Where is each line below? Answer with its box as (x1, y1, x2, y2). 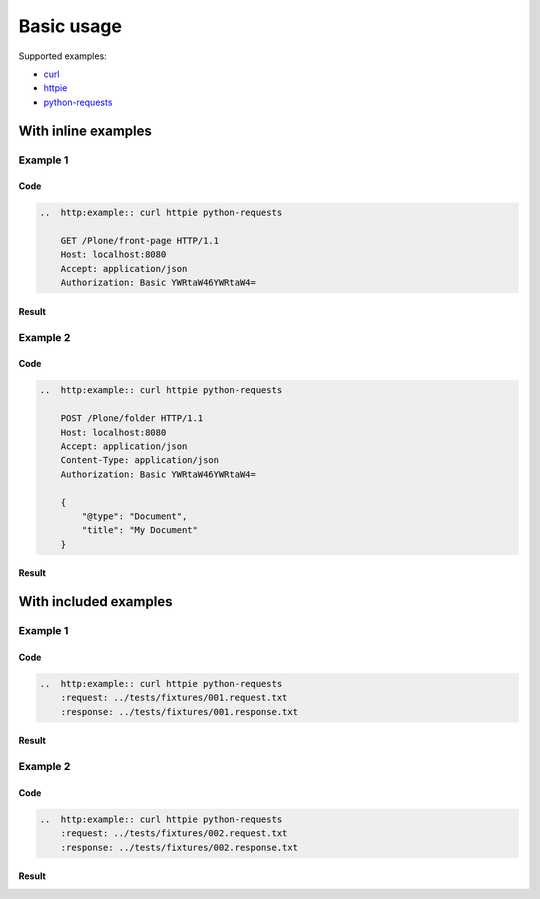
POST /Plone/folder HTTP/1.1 (60, 413, 204, 424)
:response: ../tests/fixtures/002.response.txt (60, 841, 299, 853)
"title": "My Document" (81, 525, 199, 536)
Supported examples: (18, 50, 107, 62)
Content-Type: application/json (60, 455, 220, 466)
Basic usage (18, 15, 122, 37)
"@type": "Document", (81, 510, 188, 522)
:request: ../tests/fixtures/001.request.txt (60, 692, 288, 704)
